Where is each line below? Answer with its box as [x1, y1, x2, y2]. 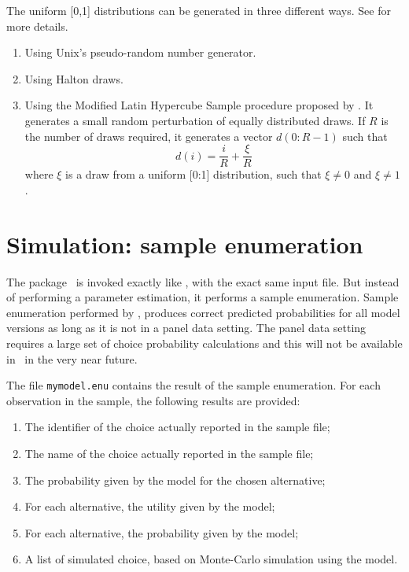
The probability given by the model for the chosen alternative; [24, 471, 326, 488]
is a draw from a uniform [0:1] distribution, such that [65, 166, 322, 183]
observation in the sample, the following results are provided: [6, 392, 300, 408]
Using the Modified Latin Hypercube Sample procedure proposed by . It [24, 97, 374, 113]
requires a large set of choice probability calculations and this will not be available [6, 334, 403, 351]
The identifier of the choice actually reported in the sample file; [24, 419, 330, 435]
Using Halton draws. [24, 70, 123, 87]
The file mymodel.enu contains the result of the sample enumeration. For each [6, 377, 381, 393]
